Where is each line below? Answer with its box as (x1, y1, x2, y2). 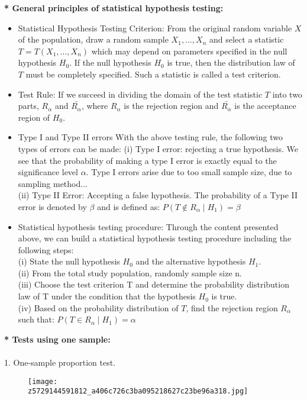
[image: (28, 377, 58, 386)
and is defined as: (97, 200, 160, 212)
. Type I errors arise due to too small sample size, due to (86, 166, 292, 178)
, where (81, 99, 108, 112)
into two (272, 88, 302, 100)
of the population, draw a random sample (18, 33, 169, 46)
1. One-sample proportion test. (4, 356, 116, 369)
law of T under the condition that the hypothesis (18, 290, 196, 302)
